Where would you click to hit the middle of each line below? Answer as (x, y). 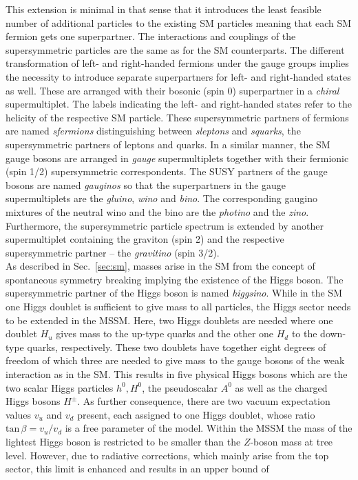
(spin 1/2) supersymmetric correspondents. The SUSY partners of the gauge (167, 171)
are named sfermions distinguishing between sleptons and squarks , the (153, 131)
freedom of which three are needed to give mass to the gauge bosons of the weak (175, 360)
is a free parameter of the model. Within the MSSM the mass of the (209, 428)
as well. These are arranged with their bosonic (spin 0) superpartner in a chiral (172, 90)
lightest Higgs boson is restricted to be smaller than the (123, 441)
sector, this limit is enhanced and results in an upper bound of (137, 469)
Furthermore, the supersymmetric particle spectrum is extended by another (165, 225)
